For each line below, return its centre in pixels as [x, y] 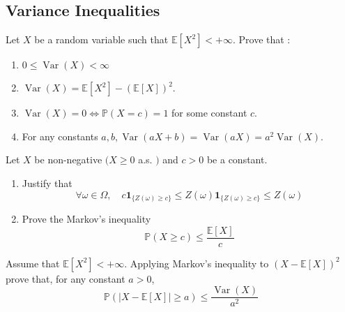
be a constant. [237, 159]
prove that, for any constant [66, 278]
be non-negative [68, 159]
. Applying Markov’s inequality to [197, 263]
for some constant [209, 113]
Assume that [33, 263]
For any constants [60, 136]
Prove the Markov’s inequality [86, 219]
